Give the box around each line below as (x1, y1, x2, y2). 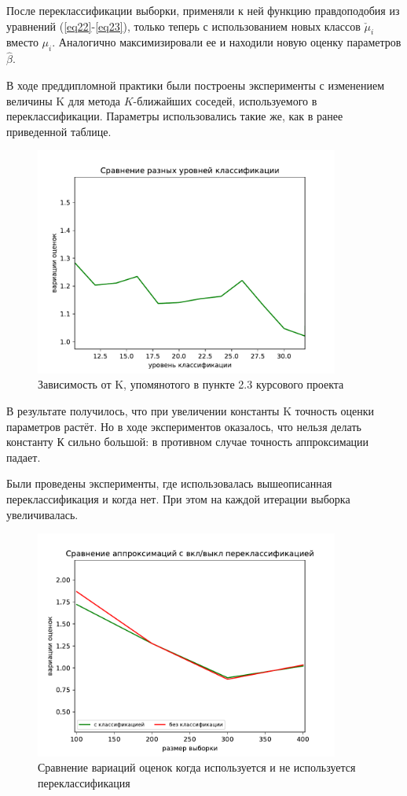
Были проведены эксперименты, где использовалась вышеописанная (6, 475, 332, 492)
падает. (6, 448, 41, 465)
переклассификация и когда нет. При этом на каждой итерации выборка (6, 490, 350, 507)
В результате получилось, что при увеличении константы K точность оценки (6, 403, 375, 419)
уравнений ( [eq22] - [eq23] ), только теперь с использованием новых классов (6, 17, 361, 34)
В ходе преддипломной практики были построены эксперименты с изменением (6, 77, 385, 93)
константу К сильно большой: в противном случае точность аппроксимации (6, 433, 369, 450)
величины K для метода (6, 92, 121, 109)
